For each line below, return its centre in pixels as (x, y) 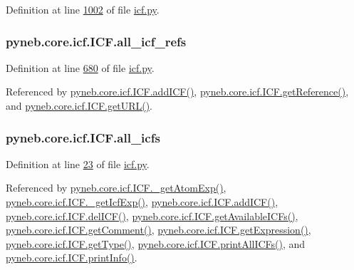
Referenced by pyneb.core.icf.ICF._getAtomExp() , (116, 188)
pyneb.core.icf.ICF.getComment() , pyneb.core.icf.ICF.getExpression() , (158, 230)
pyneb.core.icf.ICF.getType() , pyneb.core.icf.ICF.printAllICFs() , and (156, 243)
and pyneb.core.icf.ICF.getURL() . (79, 105)
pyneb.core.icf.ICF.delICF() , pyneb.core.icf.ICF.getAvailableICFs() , (152, 216)
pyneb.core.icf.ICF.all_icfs (83, 137)
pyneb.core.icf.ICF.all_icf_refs (96, 41)
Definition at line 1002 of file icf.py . (83, 9)
